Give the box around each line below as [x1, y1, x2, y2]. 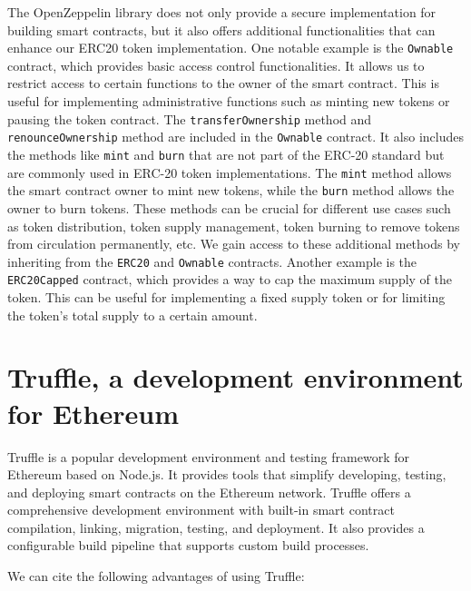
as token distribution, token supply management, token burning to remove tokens [7, 216, 460, 235]
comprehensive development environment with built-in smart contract [7, 500, 395, 519]
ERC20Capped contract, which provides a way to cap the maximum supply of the [7, 270, 453, 289]
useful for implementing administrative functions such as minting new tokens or [7, 92, 450, 111]
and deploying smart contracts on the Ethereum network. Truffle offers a [7, 482, 411, 501]
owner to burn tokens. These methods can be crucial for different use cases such [7, 198, 451, 217]
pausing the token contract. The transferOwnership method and [7, 109, 372, 128]
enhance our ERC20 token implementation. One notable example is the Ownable [7, 38, 454, 57]
